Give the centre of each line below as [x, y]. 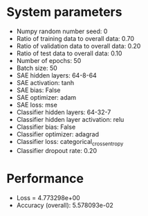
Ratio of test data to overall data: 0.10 [69, 53]
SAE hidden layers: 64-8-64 [57, 75]
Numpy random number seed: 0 [62, 31]
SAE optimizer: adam [46, 97]
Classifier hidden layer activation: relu [70, 119]
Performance [45, 178]
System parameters [64, 12]
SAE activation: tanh [45, 82]
